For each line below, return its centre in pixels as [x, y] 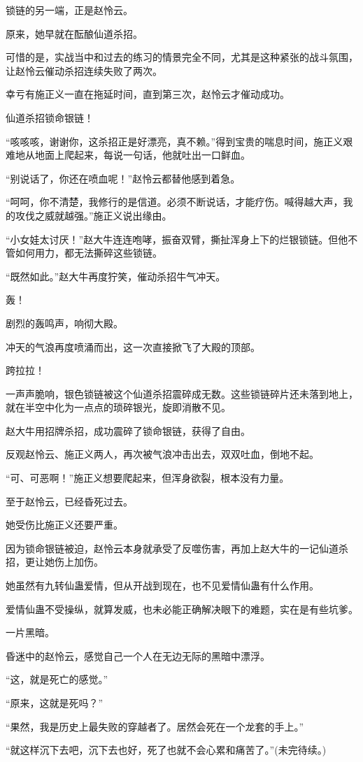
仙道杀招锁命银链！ [50, 117]
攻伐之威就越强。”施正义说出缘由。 [93, 215]
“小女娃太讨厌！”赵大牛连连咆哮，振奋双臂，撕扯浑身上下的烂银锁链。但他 [177, 239]
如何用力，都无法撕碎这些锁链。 [88, 253]
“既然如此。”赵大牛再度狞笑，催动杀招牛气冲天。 [116, 276]
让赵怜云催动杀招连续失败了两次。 [84, 70]
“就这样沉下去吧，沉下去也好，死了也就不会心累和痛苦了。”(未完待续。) [166, 750]
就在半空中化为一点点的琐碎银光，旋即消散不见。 [118, 407]
